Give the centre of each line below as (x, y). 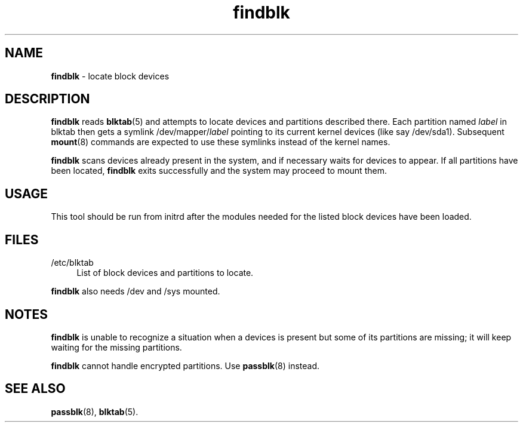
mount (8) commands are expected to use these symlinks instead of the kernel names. (221, 142)
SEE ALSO (35, 389)
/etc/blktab (72, 263)
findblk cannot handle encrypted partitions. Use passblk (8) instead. (185, 365)
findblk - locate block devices (110, 76)
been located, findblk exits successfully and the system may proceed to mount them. (219, 171)
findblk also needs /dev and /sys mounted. (136, 291)
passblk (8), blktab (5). (95, 411)
